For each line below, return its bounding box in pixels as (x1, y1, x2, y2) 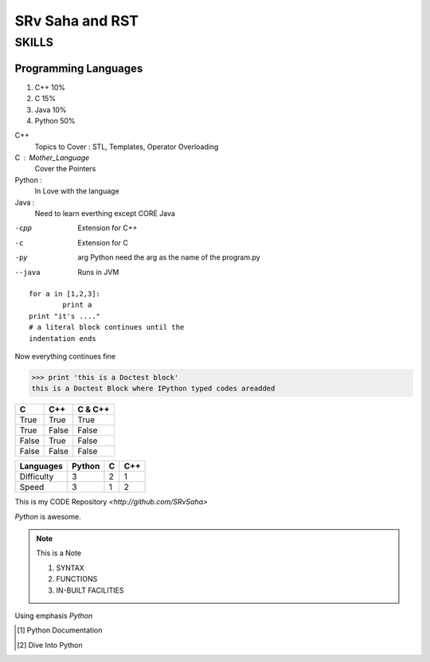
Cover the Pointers (34, 164, 96, 174)
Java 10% (34, 104, 67, 115)
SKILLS (14, 35, 54, 49)
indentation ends (29, 334, 96, 343)
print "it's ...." (29, 311, 101, 320)
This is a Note (36, 548, 82, 558)
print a (62, 300, 92, 310)
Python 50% (34, 116, 76, 125)
